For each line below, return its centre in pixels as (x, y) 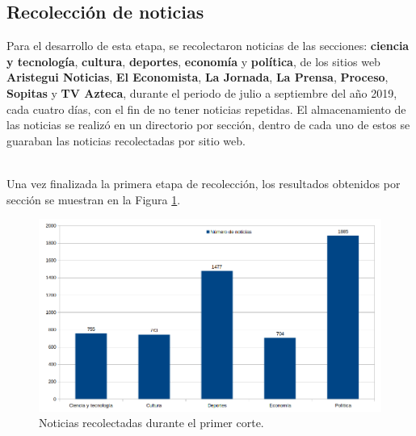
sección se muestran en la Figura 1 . (94, 199)
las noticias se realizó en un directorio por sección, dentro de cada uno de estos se (208, 125)
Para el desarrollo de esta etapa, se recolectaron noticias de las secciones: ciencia (208, 46)
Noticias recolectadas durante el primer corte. (151, 423)
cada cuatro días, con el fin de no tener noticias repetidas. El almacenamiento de (206, 109)
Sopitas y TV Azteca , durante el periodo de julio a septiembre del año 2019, (202, 92)
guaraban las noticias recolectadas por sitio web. (126, 140)
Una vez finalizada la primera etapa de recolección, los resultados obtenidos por (204, 183)
